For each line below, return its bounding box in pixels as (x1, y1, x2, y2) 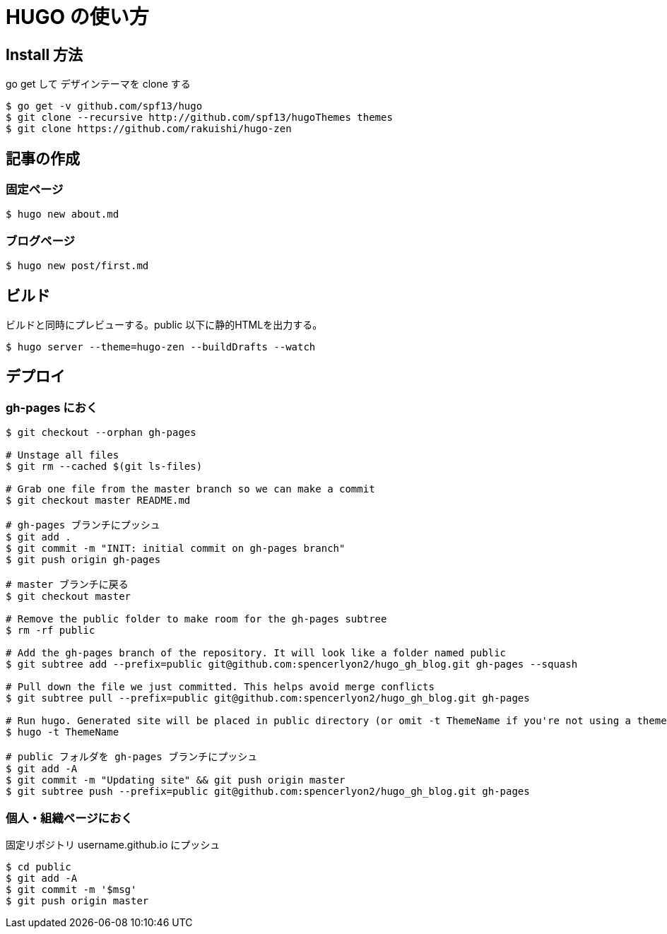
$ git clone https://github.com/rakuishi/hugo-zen (6, 123, 292, 135)
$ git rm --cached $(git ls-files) (6, 461, 203, 473)
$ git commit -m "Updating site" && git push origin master (6, 774, 346, 786)
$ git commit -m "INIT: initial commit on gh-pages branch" (6, 543, 346, 555)
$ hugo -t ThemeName (6, 726, 119, 738)
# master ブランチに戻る (6, 579, 129, 591)
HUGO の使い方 (6, 5, 149, 29)
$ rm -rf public (6, 625, 95, 637)
